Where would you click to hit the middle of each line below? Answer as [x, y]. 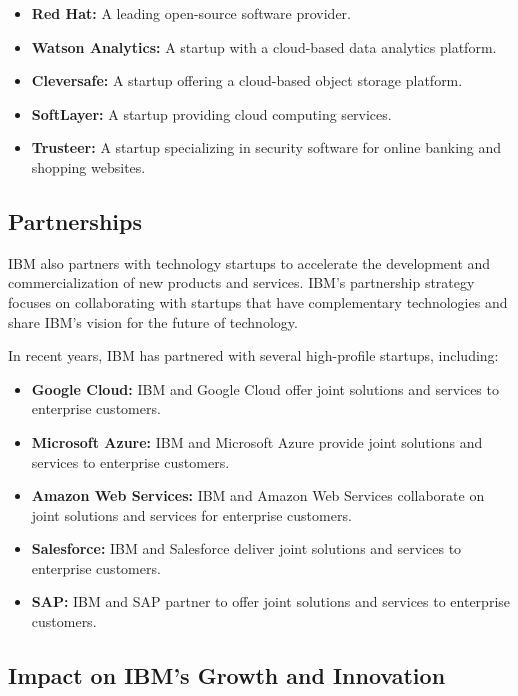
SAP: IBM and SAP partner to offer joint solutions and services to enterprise [271, 601]
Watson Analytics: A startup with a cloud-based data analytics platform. [264, 46]
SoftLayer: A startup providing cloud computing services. [211, 113]
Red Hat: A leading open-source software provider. [191, 13]
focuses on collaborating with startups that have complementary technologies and [258, 301]
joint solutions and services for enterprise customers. [191, 514]
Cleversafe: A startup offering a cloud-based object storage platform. [247, 80]
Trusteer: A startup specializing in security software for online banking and [266, 147]
